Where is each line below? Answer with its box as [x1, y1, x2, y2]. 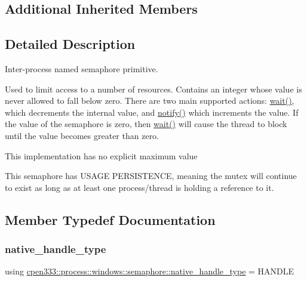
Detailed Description [5, 35, 136, 53]
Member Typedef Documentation [5, 210, 216, 228]
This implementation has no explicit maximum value [5, 149, 198, 162]
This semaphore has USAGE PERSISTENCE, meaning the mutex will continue [5, 169, 297, 182]
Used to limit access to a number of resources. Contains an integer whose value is [5, 82, 302, 95]
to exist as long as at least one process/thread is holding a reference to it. [5, 181, 274, 193]
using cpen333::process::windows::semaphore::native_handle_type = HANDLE [5, 265, 294, 277]
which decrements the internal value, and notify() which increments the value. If [5, 106, 299, 118]
